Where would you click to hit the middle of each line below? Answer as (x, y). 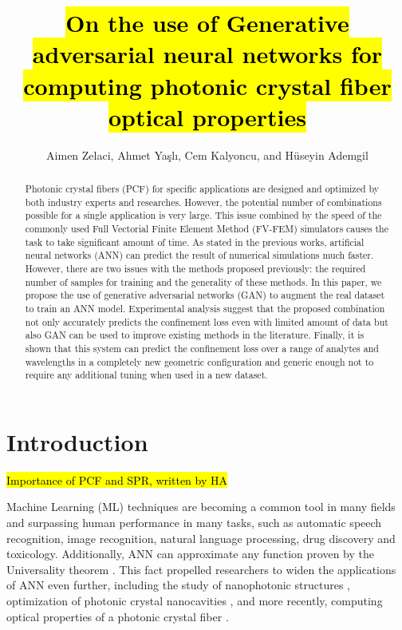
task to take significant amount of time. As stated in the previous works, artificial (195, 242)
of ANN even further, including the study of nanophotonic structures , (178, 585)
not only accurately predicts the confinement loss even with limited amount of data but (207, 321)
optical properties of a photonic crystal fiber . (118, 616)
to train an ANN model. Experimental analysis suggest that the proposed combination (205, 308)
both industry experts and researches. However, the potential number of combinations (203, 202)
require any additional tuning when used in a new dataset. (146, 375)
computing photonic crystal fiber (207, 85)
